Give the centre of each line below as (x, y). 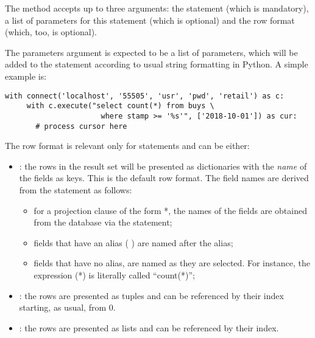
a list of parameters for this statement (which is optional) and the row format (150, 20)
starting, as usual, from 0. (67, 307)
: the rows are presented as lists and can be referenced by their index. (149, 327)
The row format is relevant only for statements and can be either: (127, 146)
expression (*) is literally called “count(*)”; (114, 274)
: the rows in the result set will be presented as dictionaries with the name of (163, 166)
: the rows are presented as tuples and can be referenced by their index (151, 295)
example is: (26, 76)
